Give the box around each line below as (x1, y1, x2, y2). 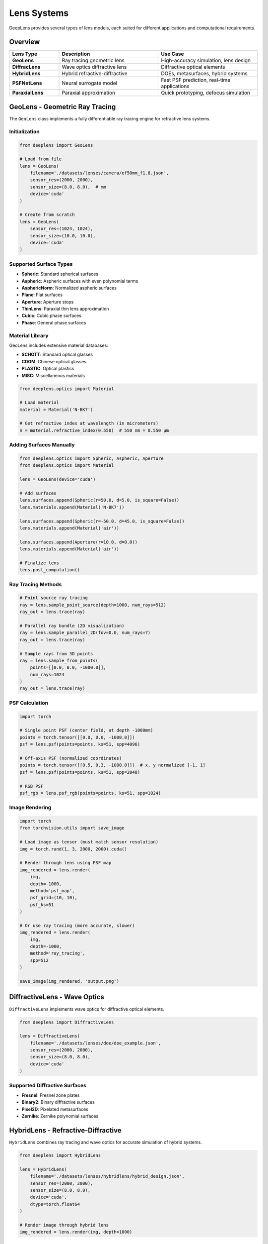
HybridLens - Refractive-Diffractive (9, 1126, 122, 1135)
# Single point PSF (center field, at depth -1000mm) (19, 727, 153, 733)
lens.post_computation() (19, 567, 80, 573)
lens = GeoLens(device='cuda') (19, 477, 96, 482)
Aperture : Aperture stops (21, 299, 74, 305)
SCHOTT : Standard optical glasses (21, 351, 93, 358)
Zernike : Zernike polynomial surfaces (21, 1113, 99, 1119)
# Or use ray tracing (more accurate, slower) (19, 923, 135, 928)
